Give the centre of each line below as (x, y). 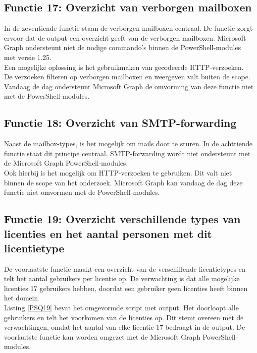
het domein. (22, 298)
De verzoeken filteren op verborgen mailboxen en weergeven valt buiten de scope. (127, 77)
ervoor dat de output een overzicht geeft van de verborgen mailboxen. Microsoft (125, 37)
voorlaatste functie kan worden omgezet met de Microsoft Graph (102, 336)
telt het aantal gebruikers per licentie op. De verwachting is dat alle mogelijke (122, 278)
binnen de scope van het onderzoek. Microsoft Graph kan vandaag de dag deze (123, 182)
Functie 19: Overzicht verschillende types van (122, 219)
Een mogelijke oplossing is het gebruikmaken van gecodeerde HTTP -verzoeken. (124, 67)
